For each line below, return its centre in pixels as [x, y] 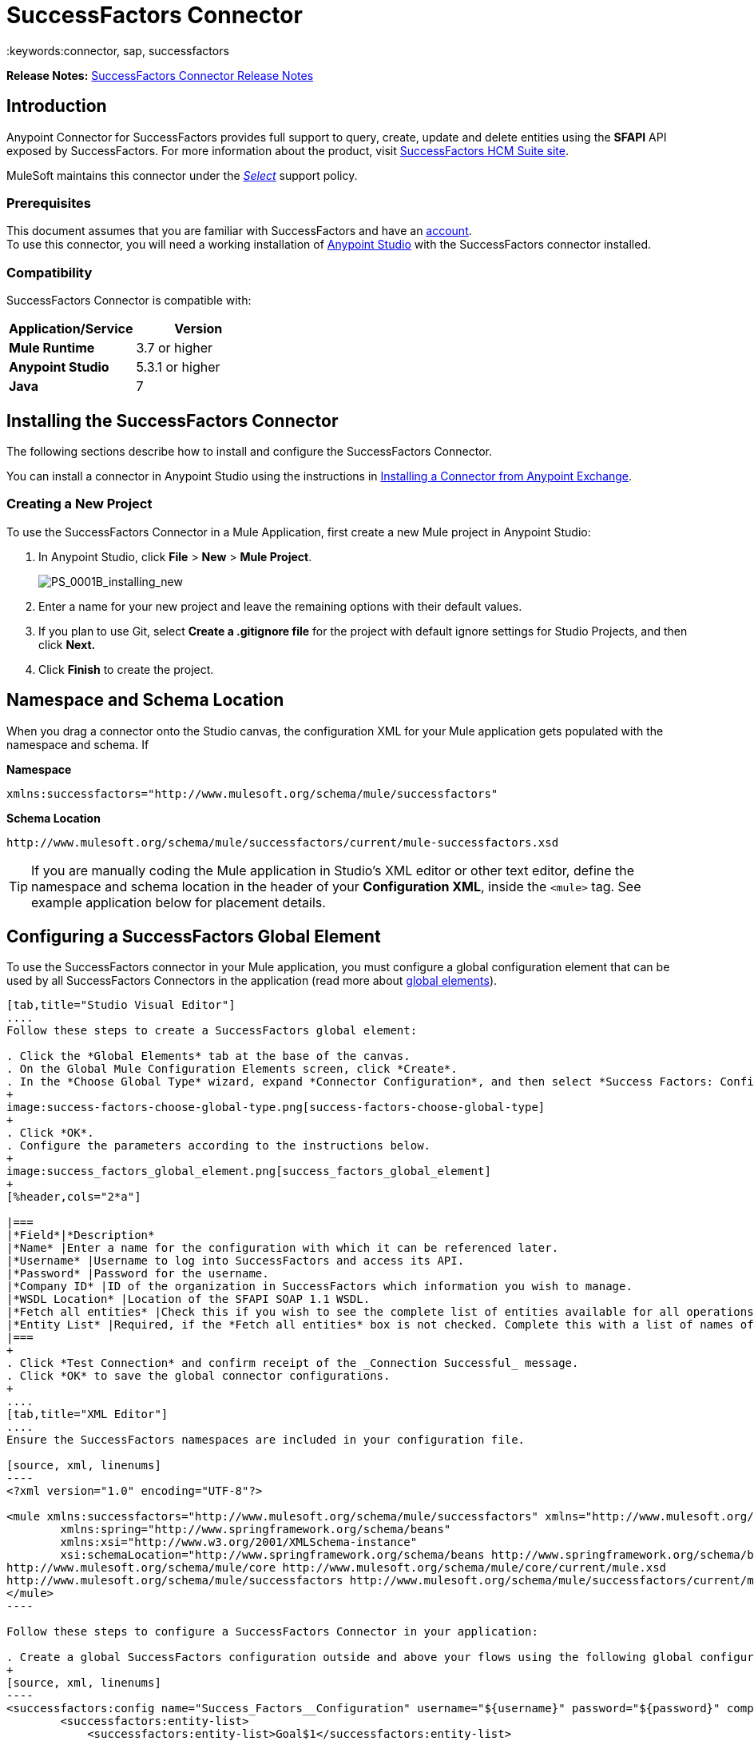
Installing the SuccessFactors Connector [173, 420]
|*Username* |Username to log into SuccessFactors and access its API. [236, 1261]
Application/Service [71, 329]
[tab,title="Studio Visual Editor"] [121, 1005]
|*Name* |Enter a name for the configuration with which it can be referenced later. [283, 1248]
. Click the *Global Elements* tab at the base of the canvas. [208, 1056]
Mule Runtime [52, 348]
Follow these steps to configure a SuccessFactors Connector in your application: [272, 1632]
